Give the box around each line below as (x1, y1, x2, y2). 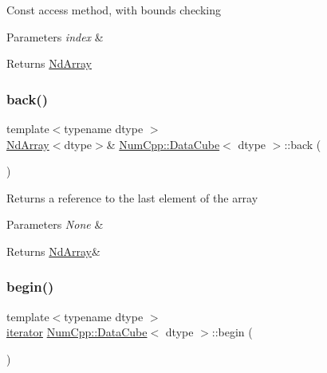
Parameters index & (6, 28, 104, 45)
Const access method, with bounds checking (6, 2, 222, 18)
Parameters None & (6, 216, 104, 233)
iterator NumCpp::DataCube (6, 324, 148, 340)
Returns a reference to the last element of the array (6, 189, 258, 206)
